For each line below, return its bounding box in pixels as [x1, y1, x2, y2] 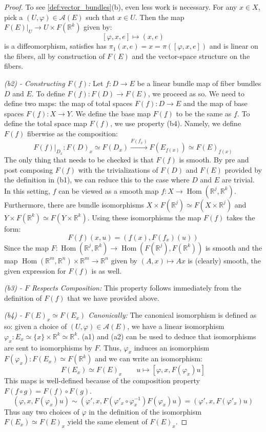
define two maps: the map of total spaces [4, 98, 133, 109]
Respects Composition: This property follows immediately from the [32, 282, 241, 293]
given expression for [4, 265, 66, 276]
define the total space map [4, 118, 87, 129]
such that [86, 11, 115, 22]
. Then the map [135, 11, 185, 22]
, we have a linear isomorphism [127, 321, 224, 332]
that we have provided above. [67, 292, 159, 303]
